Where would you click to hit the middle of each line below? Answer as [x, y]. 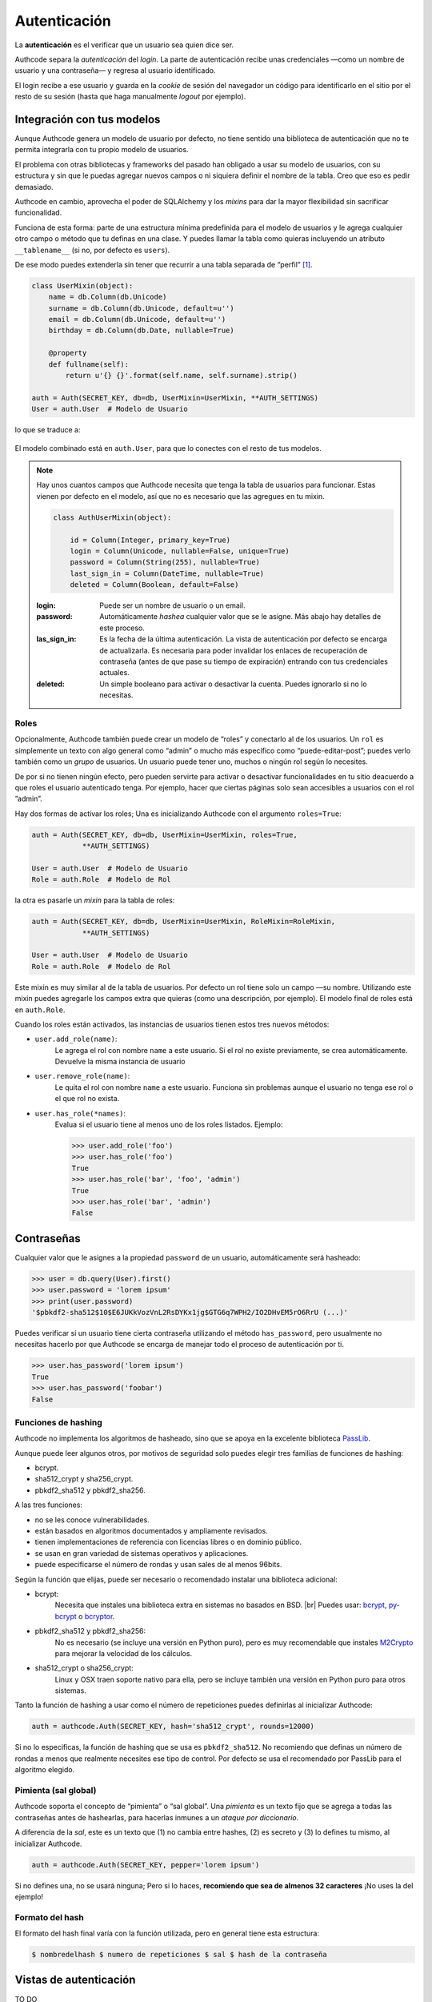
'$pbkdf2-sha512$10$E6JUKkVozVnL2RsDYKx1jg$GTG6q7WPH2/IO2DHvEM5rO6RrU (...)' [190, 1313]
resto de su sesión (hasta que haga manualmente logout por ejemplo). [130, 97]
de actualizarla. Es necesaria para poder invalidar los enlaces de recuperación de [234, 650]
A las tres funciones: [49, 1505]
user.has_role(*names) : [80, 1113]
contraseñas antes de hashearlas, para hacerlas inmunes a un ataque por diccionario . [157, 1817]
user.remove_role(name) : [82, 1076]
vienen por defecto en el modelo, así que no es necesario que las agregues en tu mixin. [180, 496]
